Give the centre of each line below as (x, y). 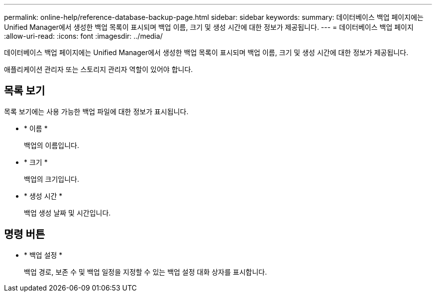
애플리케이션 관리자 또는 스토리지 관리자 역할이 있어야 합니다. (99, 69)
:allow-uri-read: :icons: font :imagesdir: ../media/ (83, 36)
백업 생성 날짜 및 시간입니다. (67, 213)
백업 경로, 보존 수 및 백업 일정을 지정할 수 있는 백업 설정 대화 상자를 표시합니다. (146, 272)
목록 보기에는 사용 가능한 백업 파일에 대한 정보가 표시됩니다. (96, 111)
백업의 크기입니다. (52, 179)
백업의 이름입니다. (52, 145)
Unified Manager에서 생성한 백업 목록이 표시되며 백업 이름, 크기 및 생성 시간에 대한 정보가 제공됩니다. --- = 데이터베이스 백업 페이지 (209, 27)
